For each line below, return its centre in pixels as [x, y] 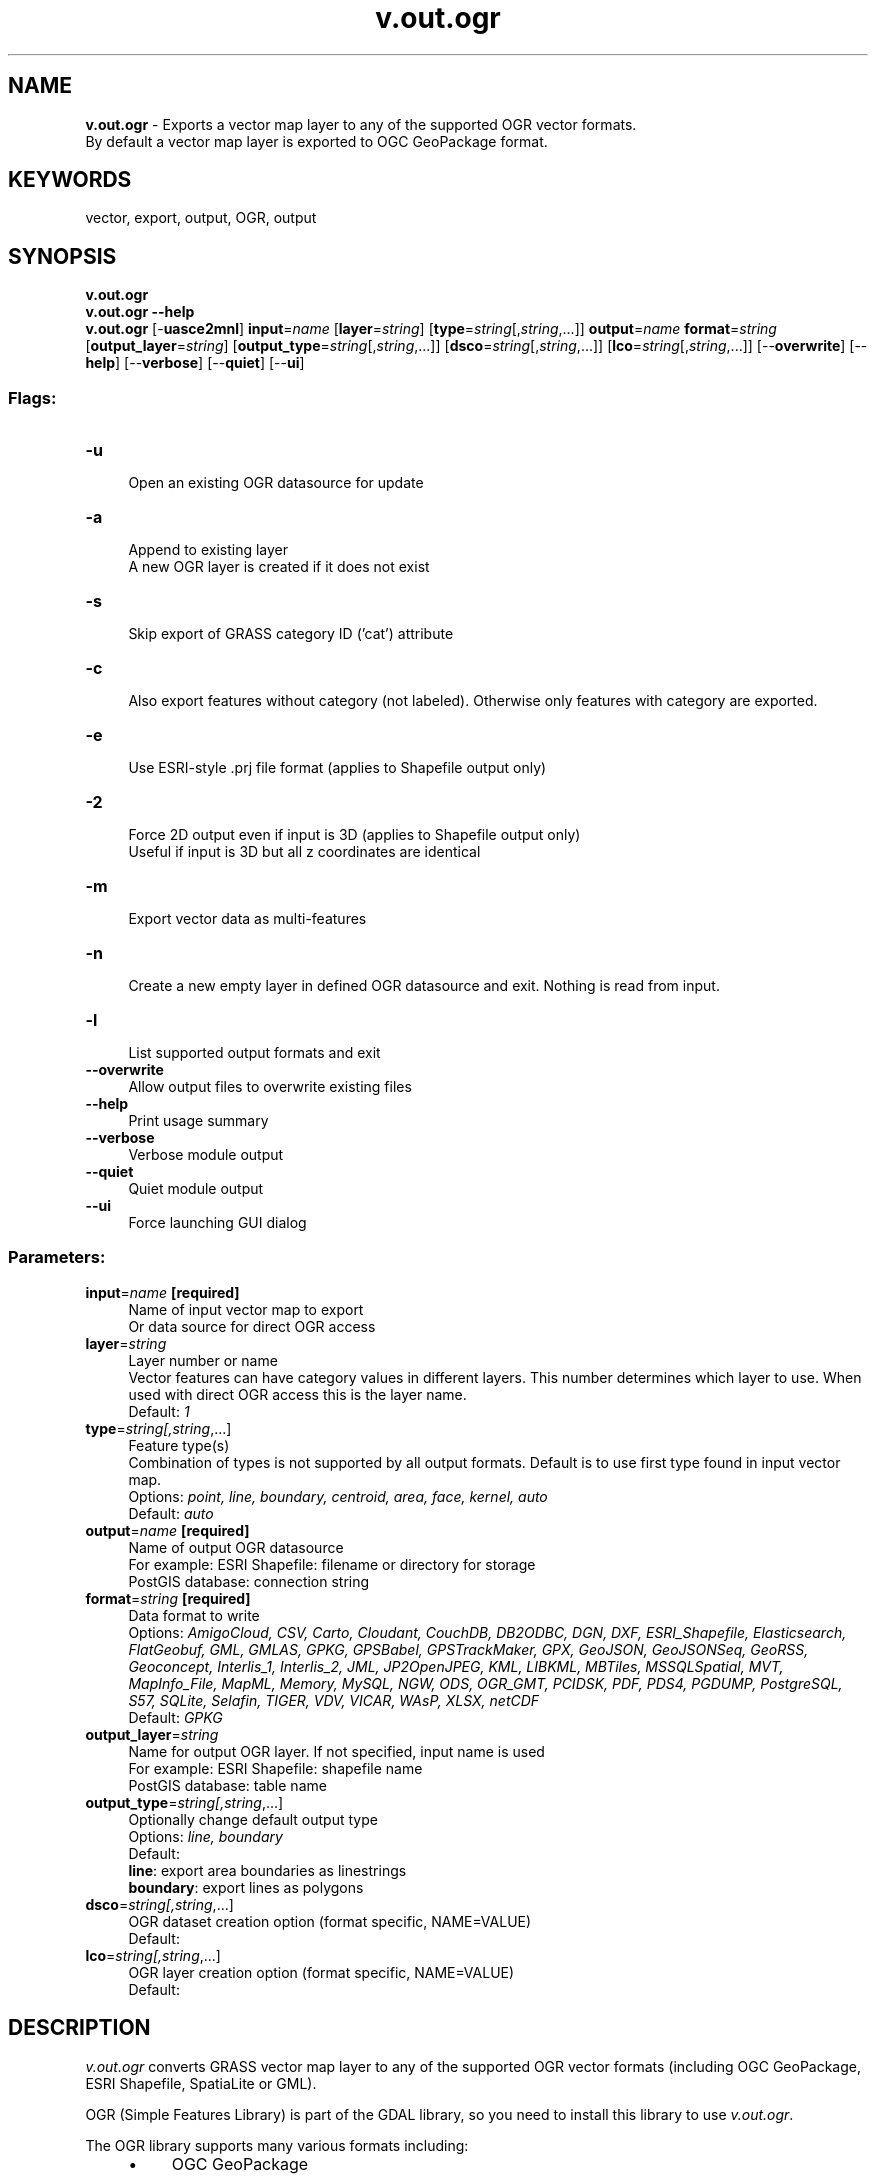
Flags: [32, 397]
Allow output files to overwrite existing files [270, 1087]
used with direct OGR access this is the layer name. [297, 1394]
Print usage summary [198, 1121]
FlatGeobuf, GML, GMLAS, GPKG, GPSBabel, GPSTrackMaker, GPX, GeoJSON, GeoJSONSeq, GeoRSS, [468, 1649]
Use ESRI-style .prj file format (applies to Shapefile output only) [337, 768]
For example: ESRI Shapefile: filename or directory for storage [332, 1564]
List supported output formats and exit [254, 1053]
